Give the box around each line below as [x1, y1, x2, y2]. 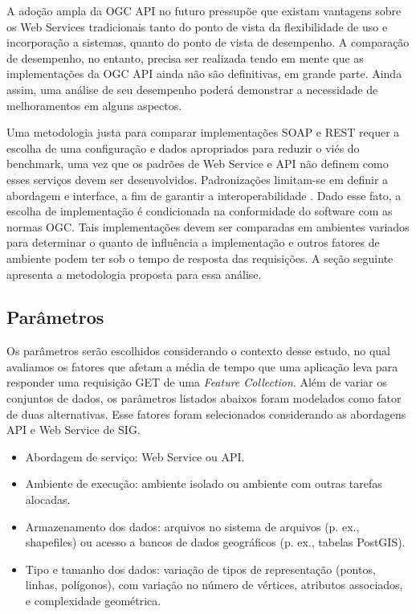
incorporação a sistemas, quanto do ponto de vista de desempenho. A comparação [6, 34, 410, 51]
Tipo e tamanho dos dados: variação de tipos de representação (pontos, [25, 560, 376, 577]
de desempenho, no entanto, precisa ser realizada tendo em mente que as [6, 49, 364, 66]
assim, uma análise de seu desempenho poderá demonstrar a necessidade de [6, 80, 378, 97]
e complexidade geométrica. [25, 592, 161, 609]
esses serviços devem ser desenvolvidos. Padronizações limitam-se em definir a [6, 170, 389, 187]
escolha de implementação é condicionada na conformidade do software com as [6, 203, 393, 219]
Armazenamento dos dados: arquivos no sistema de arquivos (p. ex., [25, 518, 360, 534]
